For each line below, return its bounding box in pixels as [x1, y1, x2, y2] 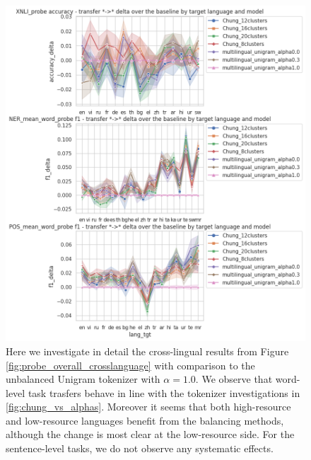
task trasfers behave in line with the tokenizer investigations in [28, 385, 300, 400]
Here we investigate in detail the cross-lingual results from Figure [6, 343, 289, 358]
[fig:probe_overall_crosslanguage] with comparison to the [6, 357, 255, 372]
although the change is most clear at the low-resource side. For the [6, 427, 295, 442]
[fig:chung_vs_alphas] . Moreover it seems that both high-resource [6, 399, 291, 414]
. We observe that [195, 372, 273, 386]
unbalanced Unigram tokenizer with [6, 372, 160, 386]
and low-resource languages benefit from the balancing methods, [6, 413, 284, 427]
